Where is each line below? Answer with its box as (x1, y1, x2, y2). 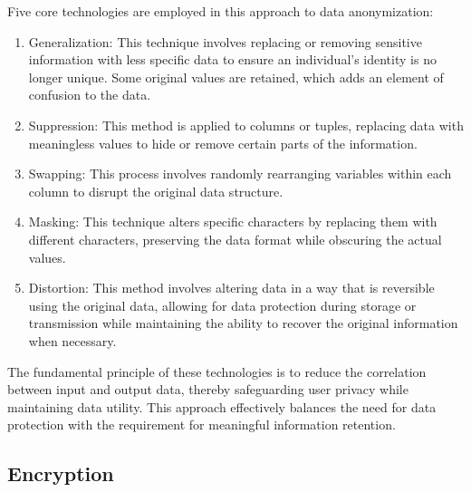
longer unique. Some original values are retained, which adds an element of (28, 67, 444, 86)
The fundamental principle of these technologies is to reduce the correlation (7, 362, 427, 381)
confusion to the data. (28, 85, 151, 104)
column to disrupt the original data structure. (28, 181, 284, 200)
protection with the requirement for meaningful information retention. (7, 415, 396, 434)
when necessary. (28, 331, 117, 350)
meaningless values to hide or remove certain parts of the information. (28, 133, 418, 152)
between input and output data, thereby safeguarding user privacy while (7, 380, 409, 399)
